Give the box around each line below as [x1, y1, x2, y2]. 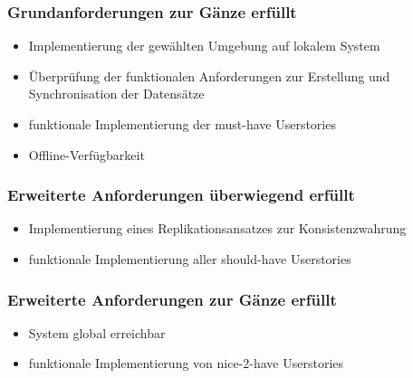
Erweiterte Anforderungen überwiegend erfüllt [7, 184, 355, 206]
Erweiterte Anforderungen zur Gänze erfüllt [7, 288, 337, 310]
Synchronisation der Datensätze [28, 84, 205, 103]
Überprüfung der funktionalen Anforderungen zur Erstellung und [28, 66, 390, 85]
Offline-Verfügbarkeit [28, 145, 145, 164]
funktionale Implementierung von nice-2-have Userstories [28, 354, 344, 373]
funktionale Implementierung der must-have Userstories [28, 115, 336, 133]
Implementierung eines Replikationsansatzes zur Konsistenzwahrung [28, 219, 407, 238]
